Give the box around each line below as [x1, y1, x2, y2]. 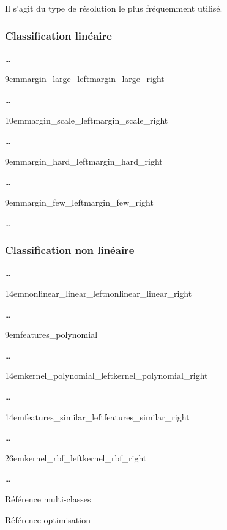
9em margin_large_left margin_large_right [5, 72, 165, 85]
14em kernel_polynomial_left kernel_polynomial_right [5, 369, 208, 382]
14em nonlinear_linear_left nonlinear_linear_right [5, 286, 192, 299]
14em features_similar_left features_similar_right [5, 410, 190, 423]
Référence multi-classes [5, 492, 91, 505]
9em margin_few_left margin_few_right [5, 195, 154, 208]
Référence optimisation [5, 513, 91, 526]
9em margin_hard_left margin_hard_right [5, 154, 163, 167]
